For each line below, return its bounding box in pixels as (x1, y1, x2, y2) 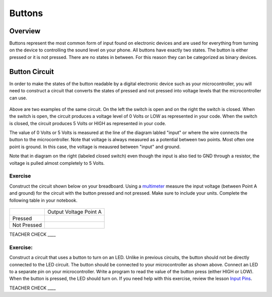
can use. (9, 95, 28, 101)
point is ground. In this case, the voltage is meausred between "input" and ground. (9, 144, 181, 150)
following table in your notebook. (9, 197, 78, 203)
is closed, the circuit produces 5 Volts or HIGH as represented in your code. (9, 120, 166, 126)
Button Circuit (9, 67, 54, 76)
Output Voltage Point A (47, 208, 102, 215)
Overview (9, 27, 41, 35)
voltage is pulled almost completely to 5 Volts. (9, 160, 105, 166)
